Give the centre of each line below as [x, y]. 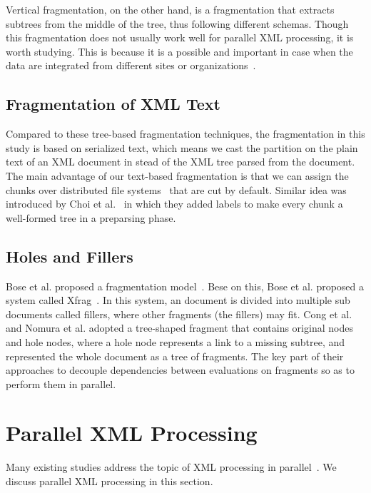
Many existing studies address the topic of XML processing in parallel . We [171, 467]
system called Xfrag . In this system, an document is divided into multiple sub [178, 300]
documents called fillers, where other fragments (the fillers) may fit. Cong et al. [179, 314]
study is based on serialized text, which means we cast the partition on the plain [182, 147]
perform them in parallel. [61, 383]
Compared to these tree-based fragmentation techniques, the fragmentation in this [185, 134]
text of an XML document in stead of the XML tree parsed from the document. [181, 162]
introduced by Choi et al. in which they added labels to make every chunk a [174, 204]
